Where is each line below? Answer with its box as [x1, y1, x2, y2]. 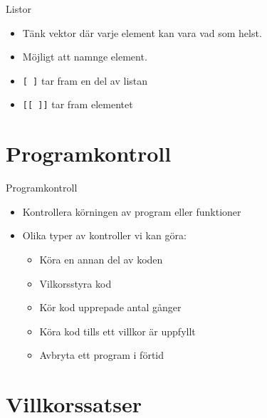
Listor [6, 1, 32, 16]
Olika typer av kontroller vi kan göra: [22, 228, 187, 243]
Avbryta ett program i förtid [39, 348, 164, 362]
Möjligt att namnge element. [22, 49, 147, 64]
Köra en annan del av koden [39, 252, 163, 266]
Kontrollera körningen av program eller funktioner [22, 204, 241, 219]
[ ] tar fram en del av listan [22, 73, 148, 88]
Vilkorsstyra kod [39, 276, 112, 291]
